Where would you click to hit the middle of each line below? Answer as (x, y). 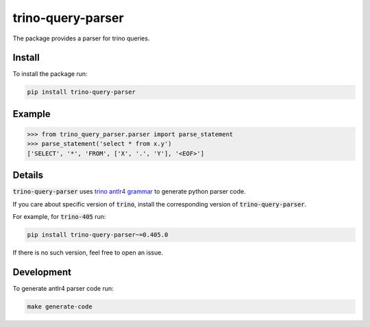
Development (42, 272)
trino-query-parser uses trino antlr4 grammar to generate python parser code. (129, 192)
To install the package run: (50, 74)
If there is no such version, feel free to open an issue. (88, 252)
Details (28, 175)
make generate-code (60, 306)
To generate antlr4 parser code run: (63, 288)
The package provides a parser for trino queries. (81, 38)
